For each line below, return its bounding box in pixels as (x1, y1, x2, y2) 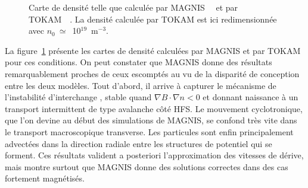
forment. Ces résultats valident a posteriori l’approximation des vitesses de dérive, (5, 149, 304, 161)
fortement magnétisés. (5, 172, 85, 184)
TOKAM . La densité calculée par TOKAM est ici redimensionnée (29, 12, 277, 25)
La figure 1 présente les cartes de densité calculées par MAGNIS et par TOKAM (5, 44, 301, 56)
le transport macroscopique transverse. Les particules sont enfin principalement (5, 125, 294, 138)
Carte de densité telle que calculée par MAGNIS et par (29, 1, 238, 13)
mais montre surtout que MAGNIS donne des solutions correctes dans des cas (5, 160, 288, 173)
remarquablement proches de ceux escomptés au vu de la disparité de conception (5, 67, 300, 79)
